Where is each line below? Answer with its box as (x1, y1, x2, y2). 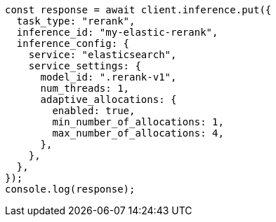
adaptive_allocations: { (40, 94, 177, 105)
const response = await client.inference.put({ (5, 4, 272, 15)
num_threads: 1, (40, 83, 130, 94)
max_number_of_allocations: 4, (52, 127, 224, 139)
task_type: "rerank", (16, 15, 136, 27)
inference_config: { (16, 38, 130, 49)
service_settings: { (28, 60, 141, 71)
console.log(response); (5, 183, 136, 195)
